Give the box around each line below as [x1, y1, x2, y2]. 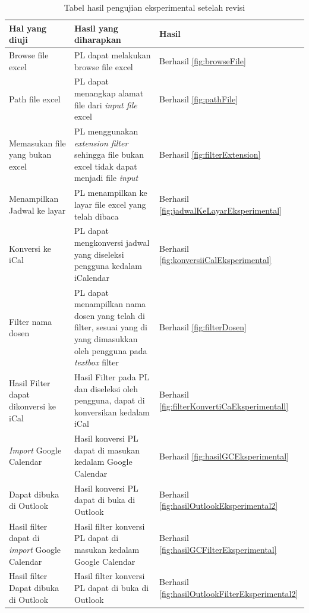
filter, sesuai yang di [74, 321, 147, 333]
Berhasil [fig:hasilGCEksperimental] [159, 449, 289, 462]
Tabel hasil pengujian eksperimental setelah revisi [64, 1, 245, 13]
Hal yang [9, 21, 47, 34]
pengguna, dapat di [74, 394, 145, 406]
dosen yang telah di [74, 309, 145, 321]
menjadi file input [74, 171, 138, 184]
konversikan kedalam [74, 405, 150, 418]
